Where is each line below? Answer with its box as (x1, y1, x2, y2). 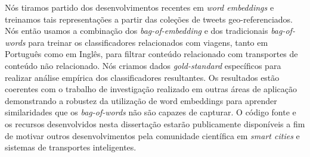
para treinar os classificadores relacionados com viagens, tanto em (28, 36, 268, 48)
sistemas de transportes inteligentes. (5, 141, 137, 153)
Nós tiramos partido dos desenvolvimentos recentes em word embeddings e (5, 1, 274, 13)
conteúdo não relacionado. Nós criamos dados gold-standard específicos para (5, 59, 281, 71)
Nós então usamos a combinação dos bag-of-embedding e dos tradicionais (5, 24, 268, 37)
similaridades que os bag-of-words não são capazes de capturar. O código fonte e (5, 106, 296, 118)
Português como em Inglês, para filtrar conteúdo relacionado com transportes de (5, 48, 298, 60)
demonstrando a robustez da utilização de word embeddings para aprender (5, 94, 277, 106)
